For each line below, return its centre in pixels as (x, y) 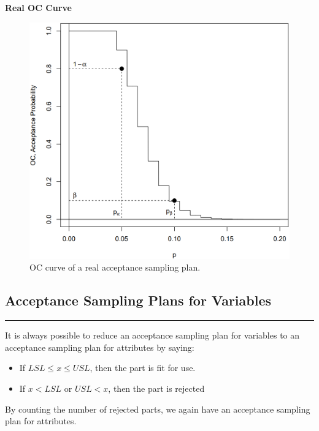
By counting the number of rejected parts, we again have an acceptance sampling (158, 409)
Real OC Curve (38, 7)
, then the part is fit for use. (143, 368)
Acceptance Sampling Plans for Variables (138, 300)
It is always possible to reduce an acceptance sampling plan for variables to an (152, 335)
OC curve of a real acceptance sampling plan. (115, 267)
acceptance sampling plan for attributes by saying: (100, 347)
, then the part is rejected (156, 388)
